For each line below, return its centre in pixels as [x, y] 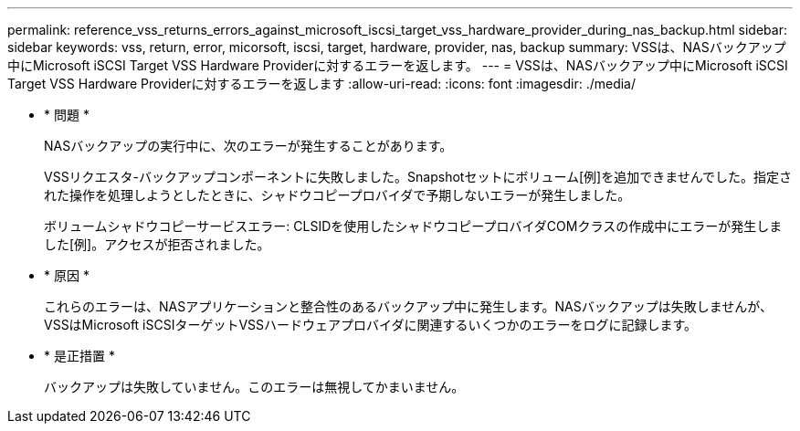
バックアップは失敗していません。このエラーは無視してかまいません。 [254, 387]
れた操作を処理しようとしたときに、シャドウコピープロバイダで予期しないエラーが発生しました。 [337, 195]
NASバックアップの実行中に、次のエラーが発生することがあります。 [248, 146]
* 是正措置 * [79, 356]
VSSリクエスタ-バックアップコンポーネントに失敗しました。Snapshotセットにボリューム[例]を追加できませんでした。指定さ [418, 177]
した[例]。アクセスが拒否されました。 [157, 244]
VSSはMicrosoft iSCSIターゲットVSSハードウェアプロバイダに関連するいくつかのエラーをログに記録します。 [371, 325]
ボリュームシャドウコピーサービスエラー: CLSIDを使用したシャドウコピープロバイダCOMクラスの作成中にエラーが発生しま [413, 226]
